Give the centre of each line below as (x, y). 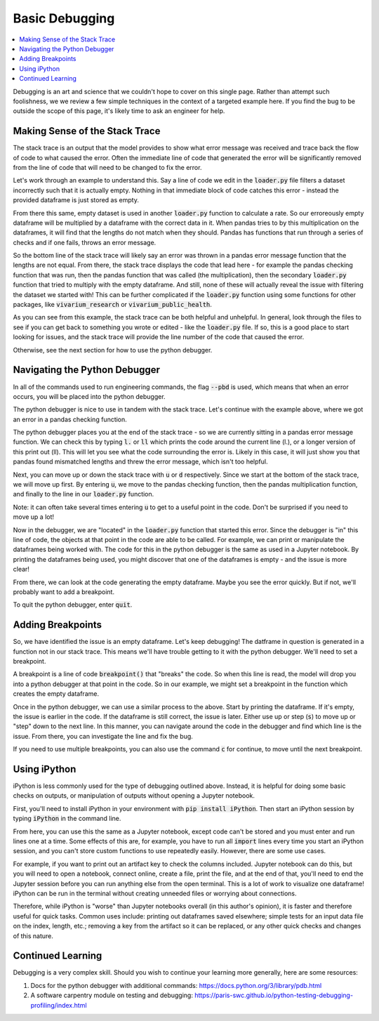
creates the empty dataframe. (56, 694)
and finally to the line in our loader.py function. (84, 494)
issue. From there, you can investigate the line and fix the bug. (103, 736)
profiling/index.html (59, 1005)
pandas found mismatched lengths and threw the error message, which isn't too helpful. (140, 462)
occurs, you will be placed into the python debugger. (89, 396)
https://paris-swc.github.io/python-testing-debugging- (274, 995)
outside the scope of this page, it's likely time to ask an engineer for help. (119, 111)
